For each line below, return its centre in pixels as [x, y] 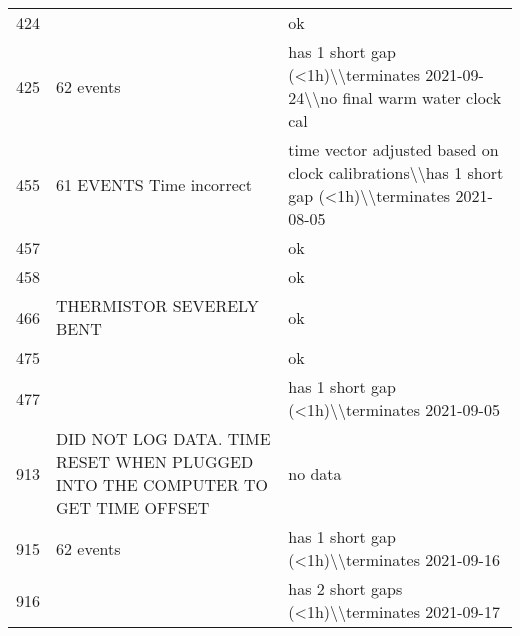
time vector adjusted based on [393, 149]
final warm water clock [422, 97]
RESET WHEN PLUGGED [155, 461]
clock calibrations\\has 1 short [396, 172]
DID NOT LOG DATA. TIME [163, 438]
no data [315, 473]
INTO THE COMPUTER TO [162, 484]
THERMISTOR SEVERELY [157, 305]
